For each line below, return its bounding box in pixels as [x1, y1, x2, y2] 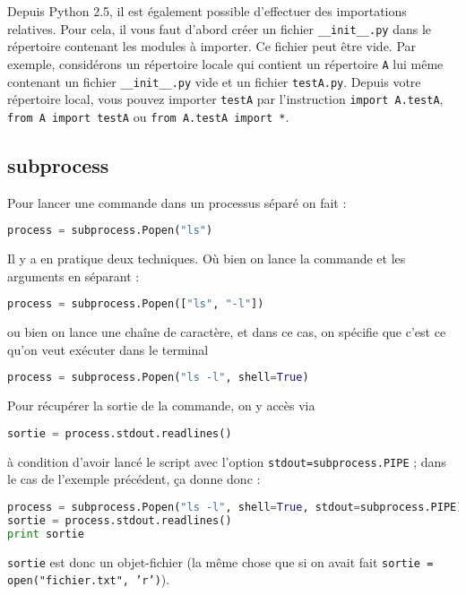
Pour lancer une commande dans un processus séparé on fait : [7, 193, 347, 211]
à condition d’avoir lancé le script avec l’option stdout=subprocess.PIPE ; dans [7, 452, 446, 470]
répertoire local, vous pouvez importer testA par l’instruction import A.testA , [7, 90, 444, 108]
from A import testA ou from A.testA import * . [7, 107, 289, 125]
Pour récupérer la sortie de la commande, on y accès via [7, 396, 315, 415]
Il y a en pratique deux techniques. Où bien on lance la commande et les [7, 249, 406, 268]
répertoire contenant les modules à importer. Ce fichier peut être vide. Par [7, 37, 417, 56]
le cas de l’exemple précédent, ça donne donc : [7, 470, 261, 488]
